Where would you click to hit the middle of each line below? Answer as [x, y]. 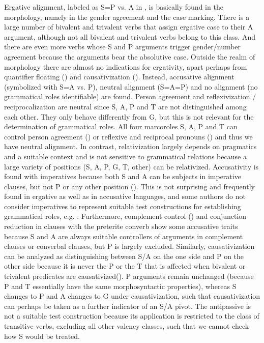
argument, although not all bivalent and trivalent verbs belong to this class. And [130, 36]
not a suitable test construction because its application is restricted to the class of [132, 316]
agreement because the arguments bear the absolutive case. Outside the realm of [130, 56]
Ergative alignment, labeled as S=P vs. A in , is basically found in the [114, 7]
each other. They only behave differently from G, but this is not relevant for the [129, 116]
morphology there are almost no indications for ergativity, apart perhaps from [126, 66]
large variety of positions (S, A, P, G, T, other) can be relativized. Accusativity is [131, 166]
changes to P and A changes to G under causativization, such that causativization [132, 296]
